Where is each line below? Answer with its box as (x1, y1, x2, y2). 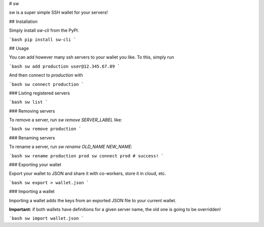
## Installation (9, 19, 38, 24)
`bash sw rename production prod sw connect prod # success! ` (9, 153, 164, 158)
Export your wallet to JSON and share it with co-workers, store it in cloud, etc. (9, 170, 166, 176)
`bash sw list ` (9, 99, 48, 105)
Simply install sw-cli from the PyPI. (9, 27, 79, 34)
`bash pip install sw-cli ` (9, 37, 77, 42)
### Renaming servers (9, 134, 55, 141)
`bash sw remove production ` (9, 126, 82, 132)
